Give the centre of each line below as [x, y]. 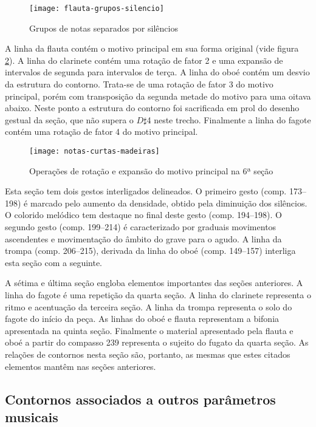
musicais [32, 416]
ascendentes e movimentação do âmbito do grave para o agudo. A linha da [143, 238]
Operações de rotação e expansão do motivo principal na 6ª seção [151, 170]
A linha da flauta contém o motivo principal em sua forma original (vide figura [152, 48]
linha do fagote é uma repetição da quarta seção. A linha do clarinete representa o [158, 295]
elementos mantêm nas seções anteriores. [81, 366]
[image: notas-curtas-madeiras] [94, 151]
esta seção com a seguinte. [54, 262]
